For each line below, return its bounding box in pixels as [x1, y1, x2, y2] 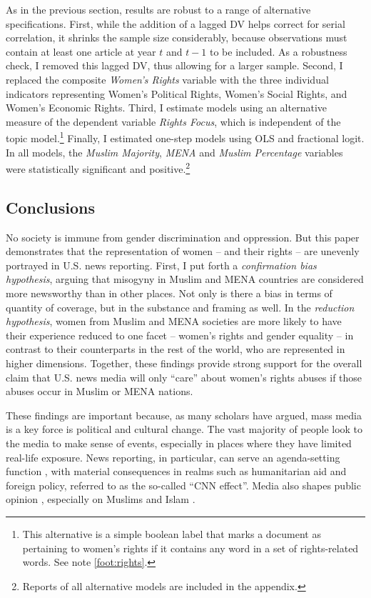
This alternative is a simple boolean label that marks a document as [22, 526, 321, 541]
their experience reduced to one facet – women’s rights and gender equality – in [6, 327, 354, 342]
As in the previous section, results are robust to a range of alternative [6, 2, 311, 16]
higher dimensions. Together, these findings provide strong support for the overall [6, 355, 362, 370]
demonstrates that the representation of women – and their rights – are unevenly [6, 244, 360, 259]
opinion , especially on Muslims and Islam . [6, 492, 195, 507]
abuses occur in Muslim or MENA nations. [6, 384, 193, 399]
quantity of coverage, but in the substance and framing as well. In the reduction [6, 299, 355, 314]
